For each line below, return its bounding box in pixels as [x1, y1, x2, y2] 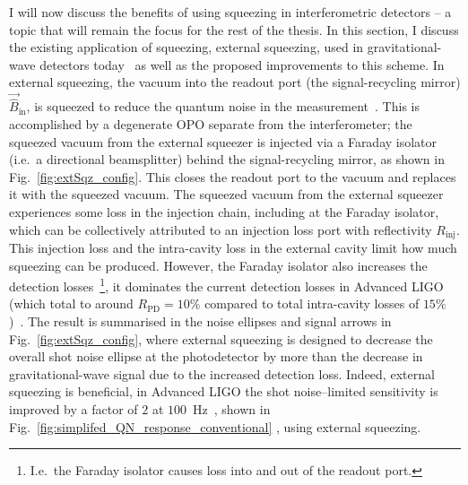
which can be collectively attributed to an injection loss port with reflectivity [9, 220, 432, 238]
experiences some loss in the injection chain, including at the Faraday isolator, [9, 202, 439, 221]
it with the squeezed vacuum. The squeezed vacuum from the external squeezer [9, 185, 444, 204]
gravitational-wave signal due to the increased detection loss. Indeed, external [9, 364, 435, 383]
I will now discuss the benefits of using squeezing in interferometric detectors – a [9, 3, 452, 21]
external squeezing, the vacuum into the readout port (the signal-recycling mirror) [9, 73, 461, 91]
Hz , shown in [193, 400, 271, 419]
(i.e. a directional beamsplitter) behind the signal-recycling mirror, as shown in [9, 150, 445, 169]
